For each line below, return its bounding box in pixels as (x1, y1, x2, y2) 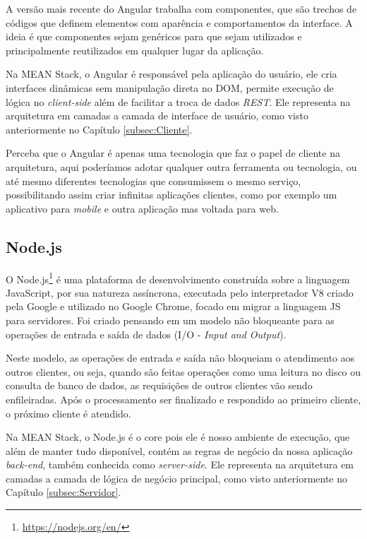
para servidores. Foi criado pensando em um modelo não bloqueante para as (6, 312, 335, 327)
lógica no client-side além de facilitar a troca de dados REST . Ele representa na (6, 94, 351, 109)
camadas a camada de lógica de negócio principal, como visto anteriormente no (6, 470, 348, 485)
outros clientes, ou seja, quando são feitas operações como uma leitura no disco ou (6, 364, 361, 379)
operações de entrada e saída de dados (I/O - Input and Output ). (6, 326, 287, 341)
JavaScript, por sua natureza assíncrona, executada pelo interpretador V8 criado (6, 285, 354, 300)
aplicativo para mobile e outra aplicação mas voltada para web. (6, 201, 279, 215)
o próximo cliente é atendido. (6, 405, 131, 420)
